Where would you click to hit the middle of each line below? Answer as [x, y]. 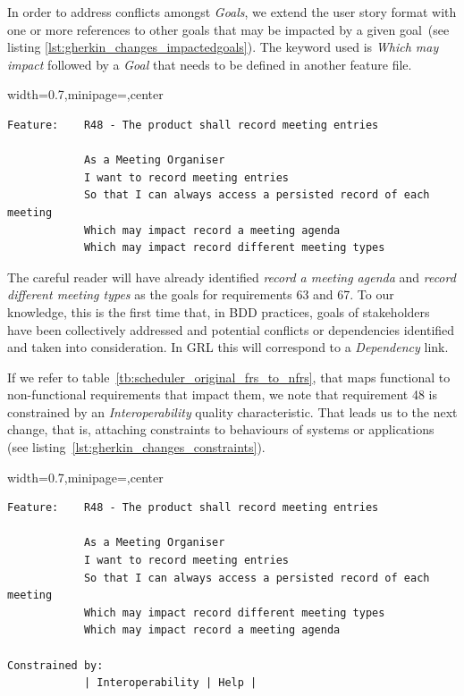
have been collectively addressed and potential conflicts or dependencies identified [231, 329]
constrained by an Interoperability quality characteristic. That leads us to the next [232, 411]
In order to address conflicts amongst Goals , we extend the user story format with [232, 12]
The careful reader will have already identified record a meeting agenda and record [232, 277]
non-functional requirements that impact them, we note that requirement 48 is [222, 394]
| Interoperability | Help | [170, 683]
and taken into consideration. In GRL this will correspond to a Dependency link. [228, 347]
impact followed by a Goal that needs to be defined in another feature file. [210, 64]
